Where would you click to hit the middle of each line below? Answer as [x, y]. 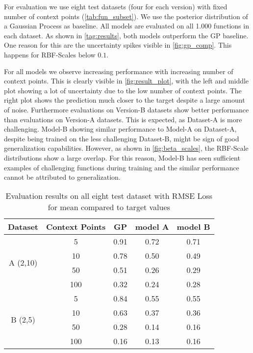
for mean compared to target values [109, 207]
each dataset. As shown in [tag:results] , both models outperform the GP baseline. [126, 35]
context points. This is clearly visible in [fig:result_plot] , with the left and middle [126, 81]
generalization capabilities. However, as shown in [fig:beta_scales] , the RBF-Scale [126, 148]
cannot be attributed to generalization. [62, 177]
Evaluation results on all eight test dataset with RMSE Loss [109, 195]
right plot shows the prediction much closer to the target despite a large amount [125, 100]
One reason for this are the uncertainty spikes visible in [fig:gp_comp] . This [118, 45]
